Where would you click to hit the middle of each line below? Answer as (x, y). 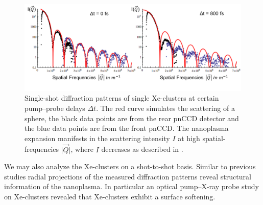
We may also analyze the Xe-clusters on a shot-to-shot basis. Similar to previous (130, 166)
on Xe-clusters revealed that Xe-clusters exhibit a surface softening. (110, 196)
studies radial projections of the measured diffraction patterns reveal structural (128, 176)
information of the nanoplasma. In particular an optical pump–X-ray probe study (131, 186)
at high (189, 138)
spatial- (214, 138)
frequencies (42, 149)
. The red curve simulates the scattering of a (165, 108)
